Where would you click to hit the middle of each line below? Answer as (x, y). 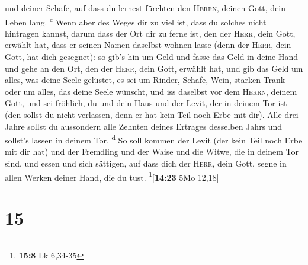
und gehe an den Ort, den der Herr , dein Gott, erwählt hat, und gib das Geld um (154, 68)
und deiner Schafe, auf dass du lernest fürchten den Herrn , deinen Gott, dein (145, 8)
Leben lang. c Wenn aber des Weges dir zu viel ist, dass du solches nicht (136, 21)
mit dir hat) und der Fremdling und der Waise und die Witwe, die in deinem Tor (152, 151)
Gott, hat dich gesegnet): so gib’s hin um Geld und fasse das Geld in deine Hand (152, 57)
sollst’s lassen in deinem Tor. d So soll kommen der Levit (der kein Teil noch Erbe (154, 139)
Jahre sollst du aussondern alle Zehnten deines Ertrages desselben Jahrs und (144, 126)
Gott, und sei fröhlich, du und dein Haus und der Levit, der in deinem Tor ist (146, 103)
